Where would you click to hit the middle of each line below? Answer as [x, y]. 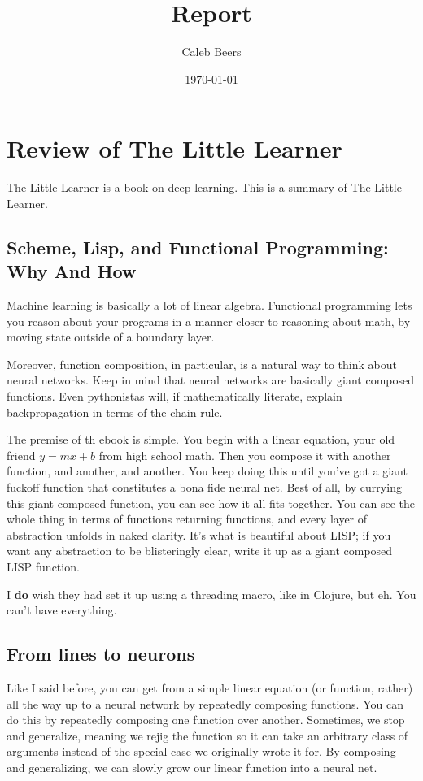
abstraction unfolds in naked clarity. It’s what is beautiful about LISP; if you [199, 534]
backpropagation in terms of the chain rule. [115, 412]
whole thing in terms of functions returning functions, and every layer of [187, 519]
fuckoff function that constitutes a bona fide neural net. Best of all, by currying [204, 486]
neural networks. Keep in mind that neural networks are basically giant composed [211, 380]
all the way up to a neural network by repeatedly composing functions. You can [205, 703]
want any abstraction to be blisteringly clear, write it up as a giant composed [200, 551]
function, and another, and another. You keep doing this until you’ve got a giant [207, 471]
